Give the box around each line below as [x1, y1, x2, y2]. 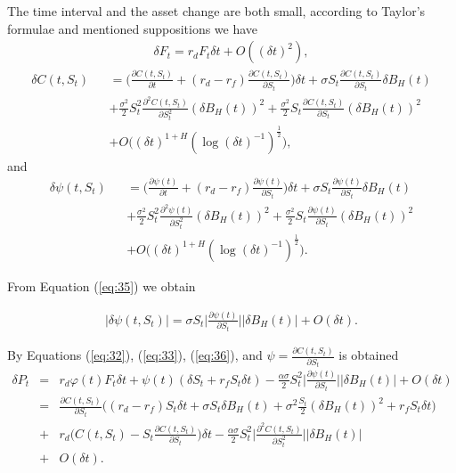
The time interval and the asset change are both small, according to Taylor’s [7, 2, 426, 20]
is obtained [338, 346, 399, 364]
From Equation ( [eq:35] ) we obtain [7, 277, 196, 295]
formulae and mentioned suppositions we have [7, 19, 258, 37]
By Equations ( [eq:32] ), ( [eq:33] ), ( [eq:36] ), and [7, 346, 263, 364]
